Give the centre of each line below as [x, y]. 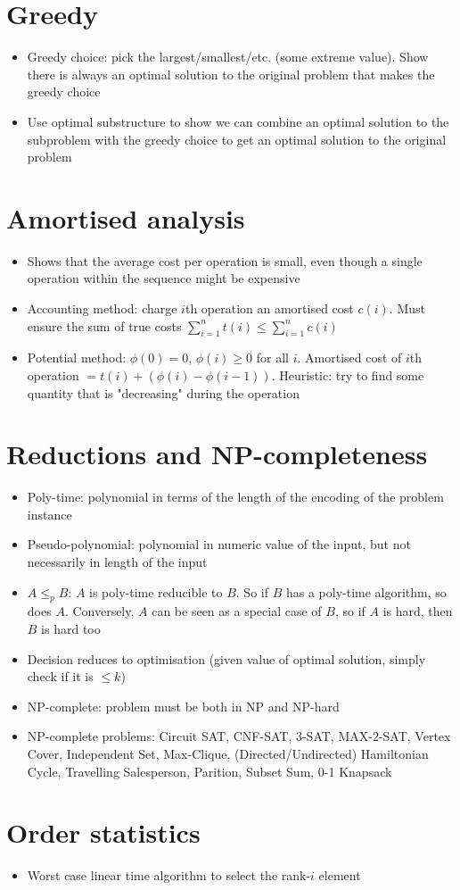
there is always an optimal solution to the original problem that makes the [231, 74]
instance [49, 514]
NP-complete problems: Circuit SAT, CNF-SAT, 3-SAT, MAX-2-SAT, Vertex [239, 736]
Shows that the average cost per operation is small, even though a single [225, 260]
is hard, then [418, 611]
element [340, 875]
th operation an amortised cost [269, 308]
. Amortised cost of [349, 358]
